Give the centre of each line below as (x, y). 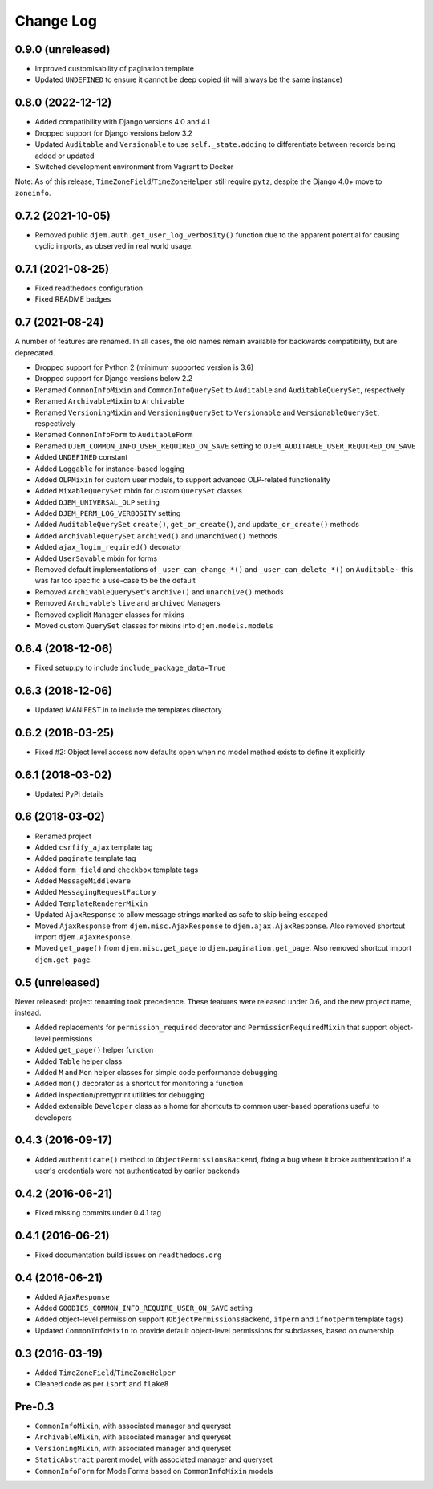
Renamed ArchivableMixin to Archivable (109, 401)
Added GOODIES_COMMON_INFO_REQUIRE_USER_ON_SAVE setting (144, 1308)
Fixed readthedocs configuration (89, 288)
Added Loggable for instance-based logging (109, 469)
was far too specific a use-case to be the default (115, 581)
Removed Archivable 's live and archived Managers (127, 603)
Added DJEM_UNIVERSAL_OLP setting (97, 502)
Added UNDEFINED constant (81, 457)
